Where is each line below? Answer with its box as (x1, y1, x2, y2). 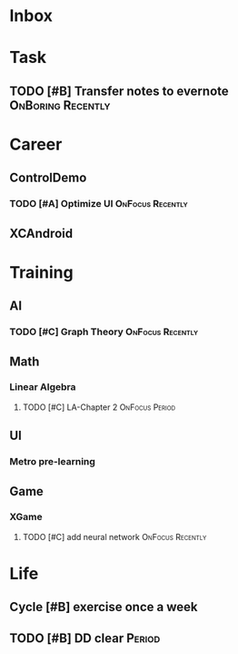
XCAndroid (9, 225, 74, 241)
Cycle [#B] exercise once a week (9, 599, 198, 615)
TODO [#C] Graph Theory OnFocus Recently (9, 325, 198, 338)
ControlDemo (9, 170, 87, 186)
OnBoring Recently (9, 97, 111, 113)
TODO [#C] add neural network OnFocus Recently (22, 531, 207, 542)
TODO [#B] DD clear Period (9, 630, 161, 646)
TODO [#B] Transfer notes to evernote (9, 83, 229, 98)
